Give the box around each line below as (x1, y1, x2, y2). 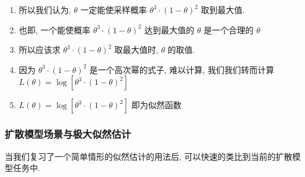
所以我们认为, (18, 4, 71, 15)
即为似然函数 (131, 99, 182, 111)
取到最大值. (201, 4, 245, 15)
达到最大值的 (144, 23, 195, 36)
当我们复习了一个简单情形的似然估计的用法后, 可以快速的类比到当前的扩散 (5, 150, 293, 162)
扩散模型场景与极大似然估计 (5, 127, 131, 141)
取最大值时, (114, 43, 158, 56)
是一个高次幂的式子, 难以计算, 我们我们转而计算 (89, 63, 274, 75)
